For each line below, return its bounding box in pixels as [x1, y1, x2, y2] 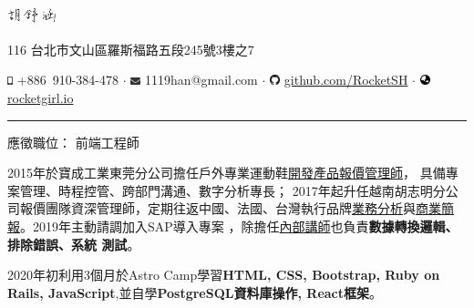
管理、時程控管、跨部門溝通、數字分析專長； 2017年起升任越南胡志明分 [19, 180, 446, 200]
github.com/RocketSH [283, 70, 408, 89]
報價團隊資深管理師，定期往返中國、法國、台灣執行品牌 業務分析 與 [19, 199, 416, 218]
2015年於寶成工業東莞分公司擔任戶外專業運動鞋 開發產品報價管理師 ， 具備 [7, 163, 446, 182]
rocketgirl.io [7, 87, 74, 107]
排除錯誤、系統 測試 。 [7, 234, 140, 253]
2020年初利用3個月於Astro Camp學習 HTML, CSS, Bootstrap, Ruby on [7, 265, 440, 284]
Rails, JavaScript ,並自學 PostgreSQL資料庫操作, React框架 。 [7, 282, 383, 302]
